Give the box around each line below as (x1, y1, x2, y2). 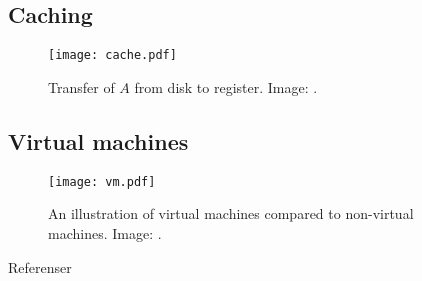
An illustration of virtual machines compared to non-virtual (48, 203, 414, 224)
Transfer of (48, 76, 115, 97)
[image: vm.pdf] (48, 174, 156, 189)
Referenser (8, 256, 72, 277)
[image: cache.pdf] (48, 48, 177, 63)
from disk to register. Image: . (134, 76, 318, 97)
